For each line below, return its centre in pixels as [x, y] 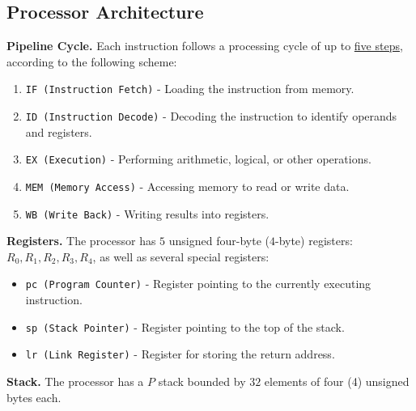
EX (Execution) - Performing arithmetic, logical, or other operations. [198, 159]
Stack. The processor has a [75, 381]
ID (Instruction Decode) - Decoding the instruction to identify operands [211, 116]
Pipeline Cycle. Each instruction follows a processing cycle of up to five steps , [205, 46]
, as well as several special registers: [181, 256]
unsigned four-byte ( [219, 241]
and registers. [59, 131]
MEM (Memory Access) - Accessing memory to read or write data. [187, 186]
